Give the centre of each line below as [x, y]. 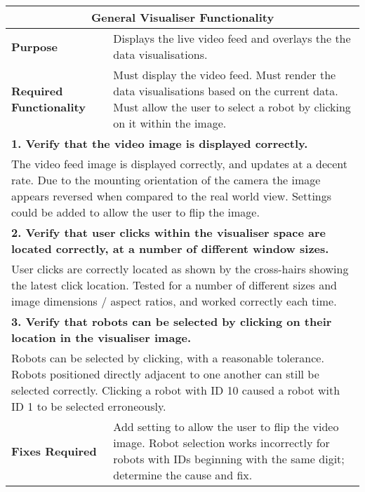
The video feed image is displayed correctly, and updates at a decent [179, 164]
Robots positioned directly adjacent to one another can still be [165, 374]
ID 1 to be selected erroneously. [89, 406]
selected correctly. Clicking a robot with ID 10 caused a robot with [176, 390]
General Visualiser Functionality [182, 17]
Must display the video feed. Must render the [225, 75]
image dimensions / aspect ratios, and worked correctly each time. [174, 301]
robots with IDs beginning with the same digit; [229, 459]
